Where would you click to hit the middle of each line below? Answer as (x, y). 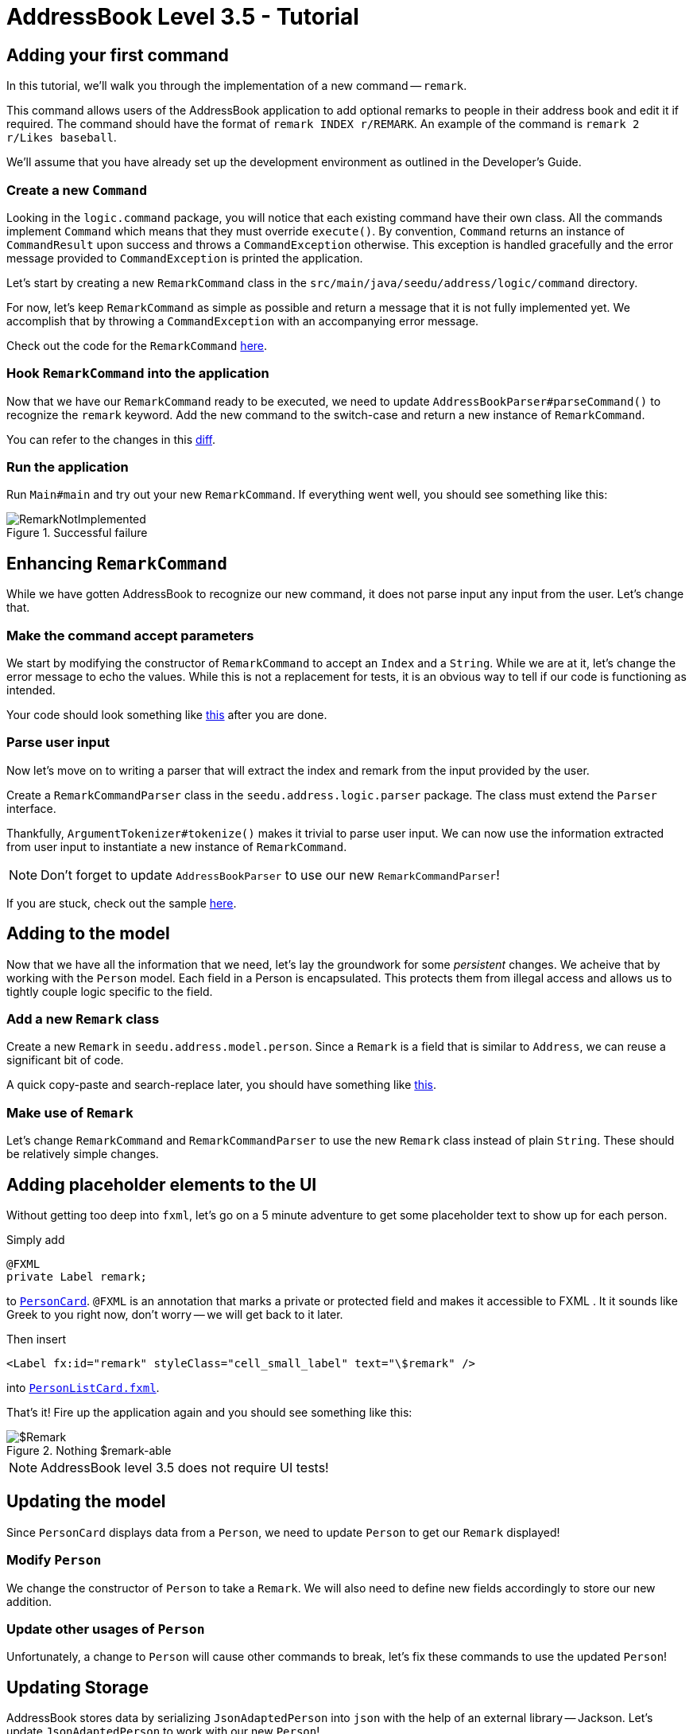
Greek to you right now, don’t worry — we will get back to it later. (175, 1314)
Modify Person (54, 1560)
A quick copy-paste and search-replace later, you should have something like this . (221, 1085)
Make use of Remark (70, 1112)
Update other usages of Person (106, 1629)
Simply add (36, 1239)
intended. (31, 690)
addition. (29, 1601)
